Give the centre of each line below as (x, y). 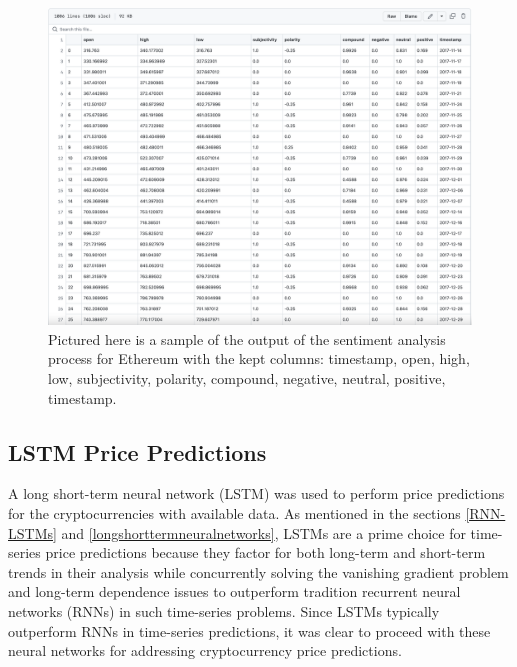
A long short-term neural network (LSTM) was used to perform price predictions (256, 493)
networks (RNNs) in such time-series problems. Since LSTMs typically (224, 610)
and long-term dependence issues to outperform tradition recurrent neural (234, 591)
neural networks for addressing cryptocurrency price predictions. (205, 650)
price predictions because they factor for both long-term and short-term (265, 552)
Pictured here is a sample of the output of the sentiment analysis (247, 338)
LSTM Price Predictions (137, 451)
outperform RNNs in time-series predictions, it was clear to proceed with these (249, 630)
